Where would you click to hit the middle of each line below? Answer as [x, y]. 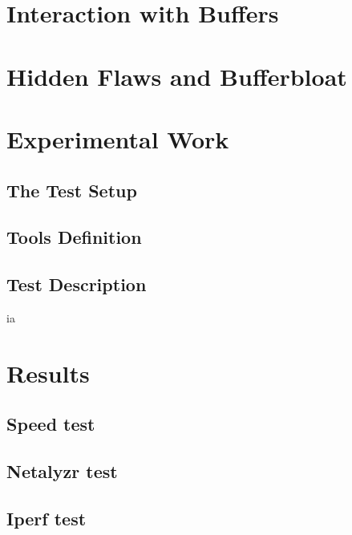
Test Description [77, 284]
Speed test [51, 424]
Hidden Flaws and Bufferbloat [177, 76]
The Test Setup [72, 190]
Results [48, 373]
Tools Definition [74, 237]
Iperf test [47, 518]
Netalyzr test [62, 471]
